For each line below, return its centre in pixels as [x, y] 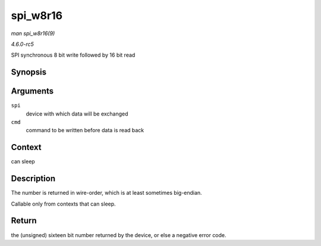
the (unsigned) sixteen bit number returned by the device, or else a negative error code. [119, 235]
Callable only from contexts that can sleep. [63, 204]
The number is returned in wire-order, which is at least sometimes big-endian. [106, 193]
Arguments [32, 91]
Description [33, 179]
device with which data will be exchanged [77, 114]
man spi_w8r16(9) [33, 33]
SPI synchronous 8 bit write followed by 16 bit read [73, 55]
